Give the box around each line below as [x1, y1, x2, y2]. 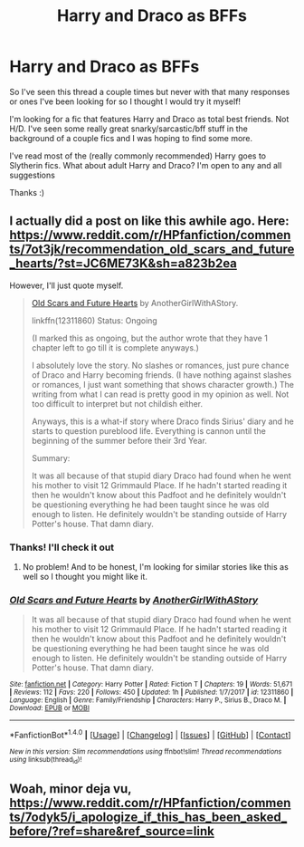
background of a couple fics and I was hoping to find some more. [9, 132, 253, 143]
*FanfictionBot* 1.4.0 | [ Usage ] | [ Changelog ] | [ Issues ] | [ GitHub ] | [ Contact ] [9, 728, 291, 740]
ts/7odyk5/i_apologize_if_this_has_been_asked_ [9, 809, 288, 824]
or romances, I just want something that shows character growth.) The [31, 379, 294, 390]
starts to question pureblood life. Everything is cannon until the [31, 425, 267, 436]
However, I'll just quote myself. [9, 280, 124, 291]
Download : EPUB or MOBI [9, 704, 90, 713]
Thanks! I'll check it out [9, 541, 115, 553]
